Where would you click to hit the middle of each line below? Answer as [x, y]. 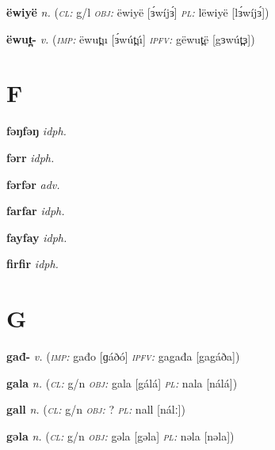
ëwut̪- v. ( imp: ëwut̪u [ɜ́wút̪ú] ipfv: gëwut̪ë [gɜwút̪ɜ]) [131, 38]
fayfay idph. [37, 237]
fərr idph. [31, 157]
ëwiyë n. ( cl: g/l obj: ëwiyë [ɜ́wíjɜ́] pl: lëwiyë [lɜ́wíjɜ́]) [138, 12]
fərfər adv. [33, 184]
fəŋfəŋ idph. [36, 131]
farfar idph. [36, 211]
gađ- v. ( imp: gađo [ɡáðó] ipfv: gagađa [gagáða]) [123, 356]
